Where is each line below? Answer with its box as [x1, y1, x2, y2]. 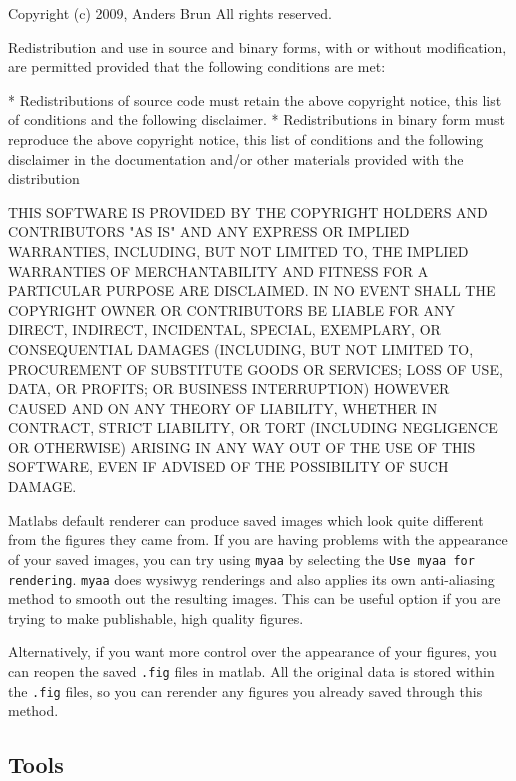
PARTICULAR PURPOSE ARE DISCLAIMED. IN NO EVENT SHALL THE [8, 280, 496, 301]
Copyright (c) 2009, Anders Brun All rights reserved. [8, 3, 332, 23]
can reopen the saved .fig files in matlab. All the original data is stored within [8, 660, 495, 681]
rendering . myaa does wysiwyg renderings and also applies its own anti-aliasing [8, 568, 495, 589]
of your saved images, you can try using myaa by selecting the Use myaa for [8, 548, 475, 569]
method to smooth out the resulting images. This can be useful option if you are [8, 588, 501, 609]
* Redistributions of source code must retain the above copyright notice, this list [8, 89, 502, 110]
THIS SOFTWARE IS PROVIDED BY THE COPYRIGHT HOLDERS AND [8, 201, 488, 222]
